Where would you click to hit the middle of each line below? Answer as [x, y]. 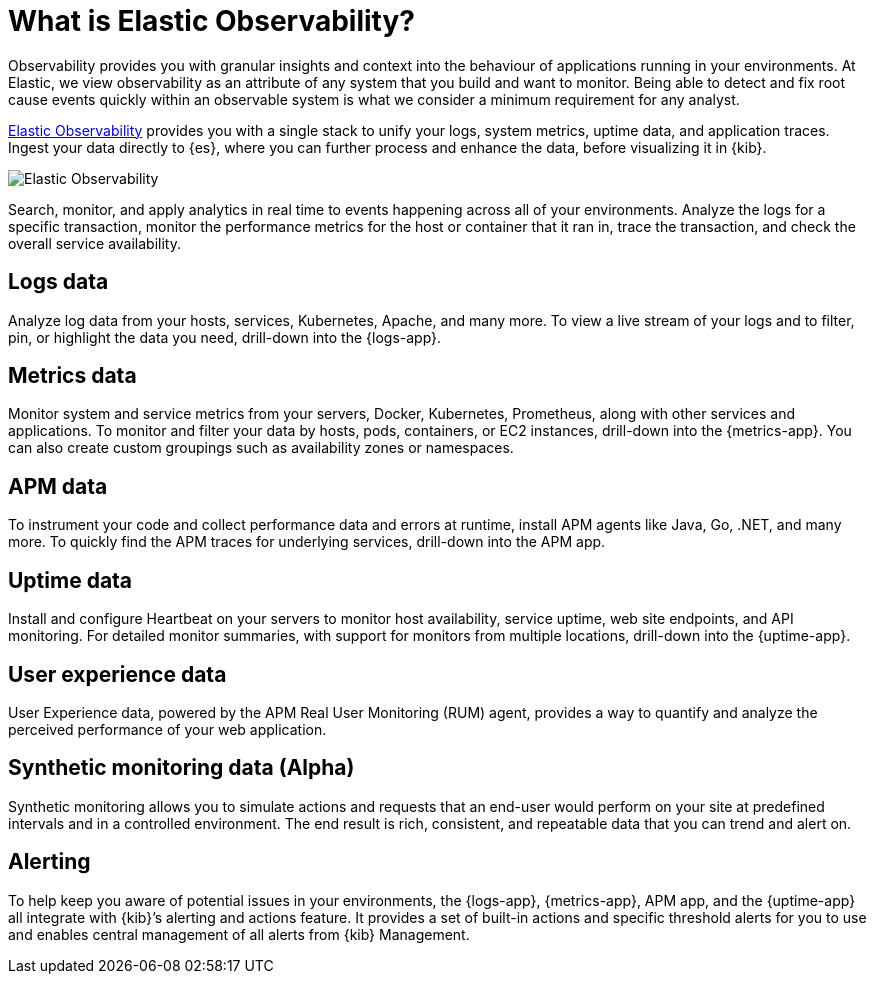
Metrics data [72, 376]
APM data [58, 486]
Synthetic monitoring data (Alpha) [181, 768]
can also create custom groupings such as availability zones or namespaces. [261, 448]
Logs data [58, 282]
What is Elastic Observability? [212, 21]
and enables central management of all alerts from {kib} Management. [239, 934]
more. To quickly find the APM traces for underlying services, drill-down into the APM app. [307, 542]
